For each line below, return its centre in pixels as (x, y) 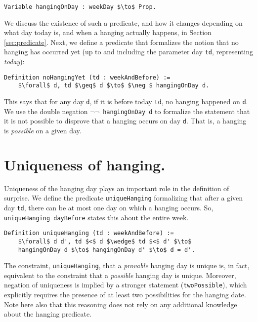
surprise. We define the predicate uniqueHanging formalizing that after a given (124, 198)
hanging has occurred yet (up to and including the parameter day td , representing (128, 52)
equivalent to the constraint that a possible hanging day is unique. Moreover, (120, 275)
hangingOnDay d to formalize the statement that (176, 111)
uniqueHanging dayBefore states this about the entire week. (96, 217)
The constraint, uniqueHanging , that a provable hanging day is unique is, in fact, (127, 265)
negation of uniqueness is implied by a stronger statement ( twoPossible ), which (126, 285)
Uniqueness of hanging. (85, 164)
